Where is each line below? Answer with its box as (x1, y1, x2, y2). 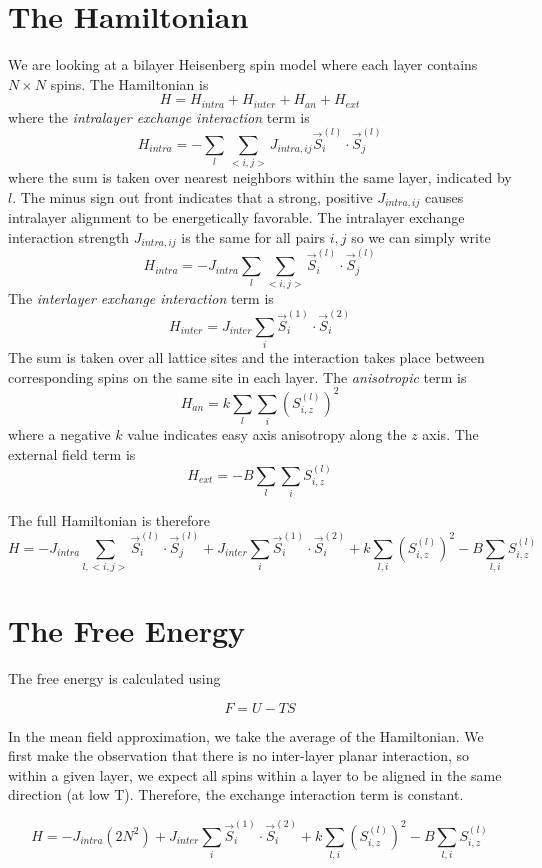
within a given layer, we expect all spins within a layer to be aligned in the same (8, 764, 502, 785)
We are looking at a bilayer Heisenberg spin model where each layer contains (8, 54, 478, 75)
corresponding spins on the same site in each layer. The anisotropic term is (8, 366, 467, 387)
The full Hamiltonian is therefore (8, 510, 211, 531)
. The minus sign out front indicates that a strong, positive (12, 186, 373, 207)
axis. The (422, 424, 479, 445)
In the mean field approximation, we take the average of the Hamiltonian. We (8, 725, 484, 746)
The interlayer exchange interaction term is (8, 288, 274, 309)
